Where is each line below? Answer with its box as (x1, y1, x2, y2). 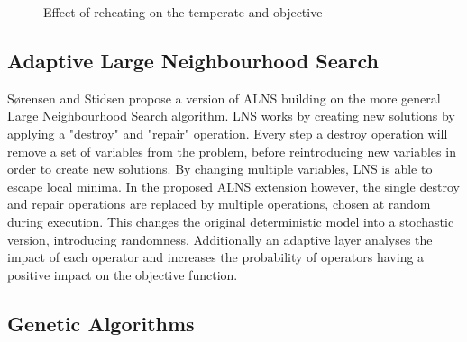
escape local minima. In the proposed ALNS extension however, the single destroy (7, 176, 460, 195)
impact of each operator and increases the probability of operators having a (7, 247, 425, 266)
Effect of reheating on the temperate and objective (43, 3, 323, 21)
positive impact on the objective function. (7, 265, 238, 283)
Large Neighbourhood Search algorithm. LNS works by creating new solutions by (7, 106, 455, 125)
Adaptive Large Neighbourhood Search (7, 46, 379, 74)
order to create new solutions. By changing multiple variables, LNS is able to (7, 159, 433, 178)
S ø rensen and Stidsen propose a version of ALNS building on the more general (7, 88, 441, 107)
